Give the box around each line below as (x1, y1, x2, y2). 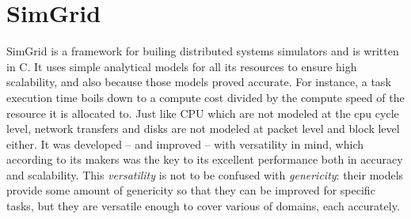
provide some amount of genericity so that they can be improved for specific (6, 182, 375, 198)
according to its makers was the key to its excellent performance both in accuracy (6, 151, 403, 168)
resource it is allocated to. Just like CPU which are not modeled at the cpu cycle (6, 104, 399, 121)
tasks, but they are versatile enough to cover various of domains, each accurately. (6, 198, 400, 214)
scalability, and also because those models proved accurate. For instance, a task (6, 74, 391, 90)
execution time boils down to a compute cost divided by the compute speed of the (6, 89, 405, 105)
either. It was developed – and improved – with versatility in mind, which (6, 135, 363, 152)
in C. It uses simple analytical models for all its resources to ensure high (6, 58, 357, 74)
